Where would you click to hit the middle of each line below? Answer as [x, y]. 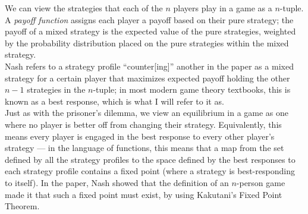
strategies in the [56, 89]
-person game [261, 182]
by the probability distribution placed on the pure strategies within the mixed [147, 43]
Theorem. [22, 206]
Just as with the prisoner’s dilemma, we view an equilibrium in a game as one [147, 113]
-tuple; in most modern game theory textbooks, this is [192, 89]
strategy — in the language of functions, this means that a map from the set [144, 148]
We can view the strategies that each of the [84, 8]
